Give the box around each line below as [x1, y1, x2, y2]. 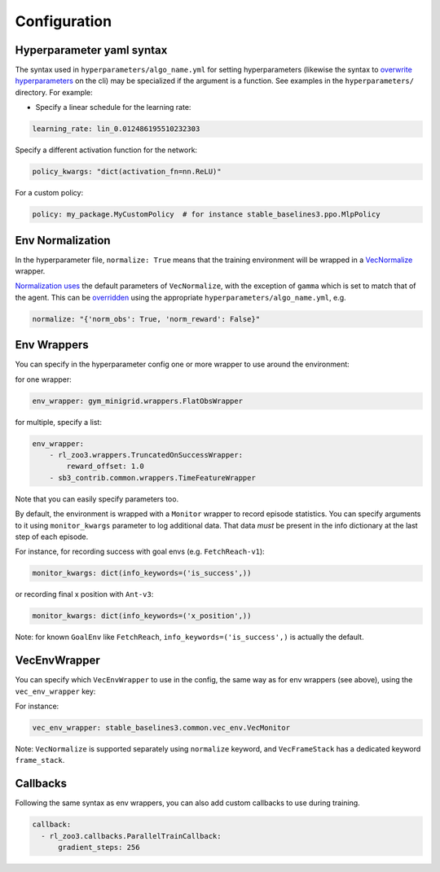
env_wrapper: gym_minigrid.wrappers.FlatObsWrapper [32, 396, 244, 405]
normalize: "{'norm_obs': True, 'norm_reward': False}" [32, 314, 261, 323]
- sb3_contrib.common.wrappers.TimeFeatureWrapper [49, 473, 256, 482]
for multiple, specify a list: [15, 417, 102, 427]
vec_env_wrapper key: [15, 686, 96, 696]
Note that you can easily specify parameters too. [15, 493, 179, 504]
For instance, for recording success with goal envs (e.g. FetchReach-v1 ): [15, 546, 265, 557]
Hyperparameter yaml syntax [15, 43, 168, 57]
